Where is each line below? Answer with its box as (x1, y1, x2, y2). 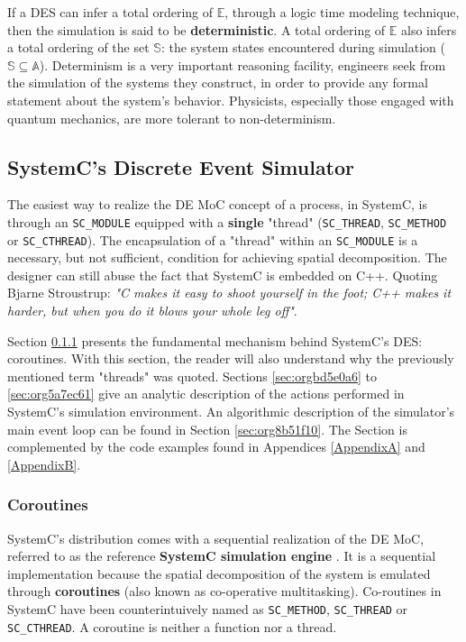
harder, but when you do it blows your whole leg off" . (7, 301, 297, 320)
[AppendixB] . (7, 454, 81, 473)
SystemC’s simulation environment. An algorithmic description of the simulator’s (7, 402, 455, 421)
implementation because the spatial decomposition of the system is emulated (7, 564, 431, 582)
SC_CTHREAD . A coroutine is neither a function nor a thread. (7, 617, 337, 636)
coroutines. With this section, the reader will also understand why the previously (7, 349, 454, 368)
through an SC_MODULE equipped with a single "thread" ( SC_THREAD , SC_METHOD (7, 212, 447, 231)
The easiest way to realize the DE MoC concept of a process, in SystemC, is (7, 195, 427, 214)
